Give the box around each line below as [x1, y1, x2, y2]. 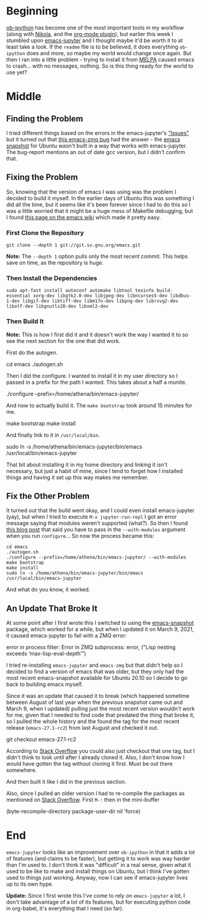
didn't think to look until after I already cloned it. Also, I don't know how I [6, 754, 185, 761]
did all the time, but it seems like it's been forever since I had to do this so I [6, 201, 191, 208]
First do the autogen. [6, 349, 58, 356]
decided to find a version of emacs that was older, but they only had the [6, 668, 184, 675]
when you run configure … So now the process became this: [6, 532, 155, 540]
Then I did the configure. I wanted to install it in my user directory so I [6, 372, 178, 379]
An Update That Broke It [6, 603, 98, 613]
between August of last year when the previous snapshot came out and [6, 699, 183, 706]
